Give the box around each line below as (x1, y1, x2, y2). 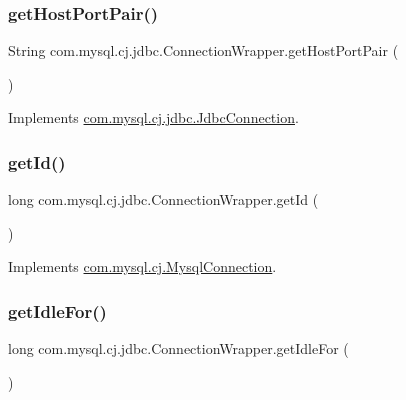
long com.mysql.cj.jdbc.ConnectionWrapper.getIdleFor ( (8, 338, 349, 359)
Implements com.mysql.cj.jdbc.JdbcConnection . (8, 107, 299, 128)
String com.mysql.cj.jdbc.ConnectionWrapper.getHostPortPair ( (8, 40, 399, 61)
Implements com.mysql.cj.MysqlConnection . (8, 256, 277, 277)
